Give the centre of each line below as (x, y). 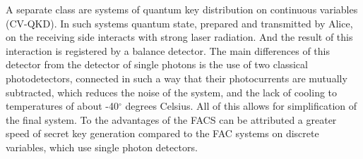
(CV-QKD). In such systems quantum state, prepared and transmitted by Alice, (179, 23)
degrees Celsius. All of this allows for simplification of (241, 106)
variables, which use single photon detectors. (102, 147)
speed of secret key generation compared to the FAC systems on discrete (162, 133)
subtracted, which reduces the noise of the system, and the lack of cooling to (172, 92)
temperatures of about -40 (62, 106)
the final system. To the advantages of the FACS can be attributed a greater (171, 119)
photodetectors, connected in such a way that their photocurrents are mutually (177, 78)
